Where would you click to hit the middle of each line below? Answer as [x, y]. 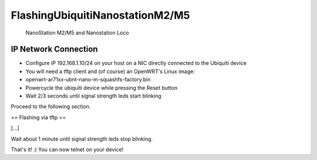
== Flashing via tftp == [38, 117]
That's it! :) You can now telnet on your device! [67, 149]
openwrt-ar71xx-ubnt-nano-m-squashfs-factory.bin [88, 79]
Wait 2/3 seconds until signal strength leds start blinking [93, 96]
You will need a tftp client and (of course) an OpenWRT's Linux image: [110, 71]
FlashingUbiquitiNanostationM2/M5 [100, 15]
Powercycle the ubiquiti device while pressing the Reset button [102, 88]
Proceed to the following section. [51, 107]
